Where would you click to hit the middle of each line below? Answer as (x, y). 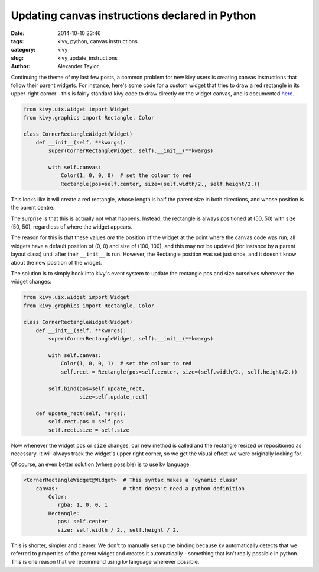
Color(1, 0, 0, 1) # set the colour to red (126, 364)
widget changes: (31, 282)
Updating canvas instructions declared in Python (134, 15)
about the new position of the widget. (56, 262)
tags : (17, 41)
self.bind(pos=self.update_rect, (97, 388)
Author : (21, 66)
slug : (17, 58)
